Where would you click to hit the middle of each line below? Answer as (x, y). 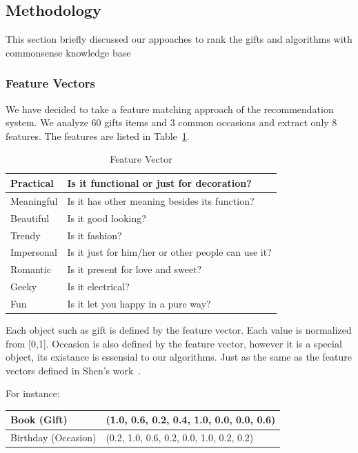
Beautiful (30, 218)
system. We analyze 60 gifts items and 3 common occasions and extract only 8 (171, 122)
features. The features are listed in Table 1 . (98, 135)
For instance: (33, 393)
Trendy (26, 235)
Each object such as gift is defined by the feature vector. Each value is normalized (179, 329)
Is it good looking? (107, 218)
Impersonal (34, 252)
